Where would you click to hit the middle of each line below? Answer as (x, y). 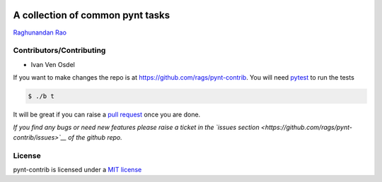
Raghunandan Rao (40, 32)
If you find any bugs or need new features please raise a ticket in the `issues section (136, 128)
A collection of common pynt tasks (92, 15)
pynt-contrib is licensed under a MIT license (77, 169)
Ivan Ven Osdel (53, 64)
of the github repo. (95, 137)
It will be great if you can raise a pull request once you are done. (107, 115)
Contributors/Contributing (59, 51)
